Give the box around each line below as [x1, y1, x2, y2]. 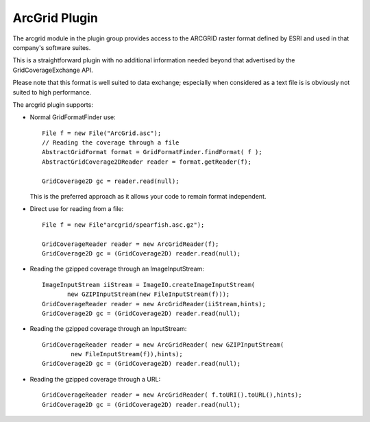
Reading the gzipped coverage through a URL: [29, 375, 161, 383]
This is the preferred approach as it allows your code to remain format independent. [29, 193, 267, 201]
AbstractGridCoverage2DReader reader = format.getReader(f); [42, 158, 251, 166]
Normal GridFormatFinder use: [29, 113, 116, 121]
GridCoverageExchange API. [12, 66, 94, 74]
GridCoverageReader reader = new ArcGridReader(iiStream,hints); [42, 300, 267, 308]
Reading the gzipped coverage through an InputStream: [29, 325, 187, 333]
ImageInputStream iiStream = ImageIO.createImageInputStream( [42, 281, 256, 288]
